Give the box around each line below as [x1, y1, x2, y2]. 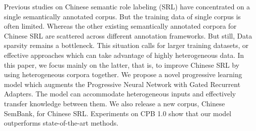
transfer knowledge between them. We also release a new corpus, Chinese [4, 98, 225, 108]
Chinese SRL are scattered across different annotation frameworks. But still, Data [4, 30, 252, 41]
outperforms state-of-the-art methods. [4, 118, 119, 128]
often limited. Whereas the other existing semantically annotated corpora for [4, 21, 237, 31]
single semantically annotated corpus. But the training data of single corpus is [4, 11, 241, 21]
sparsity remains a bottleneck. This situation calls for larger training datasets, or [4, 40, 249, 50]
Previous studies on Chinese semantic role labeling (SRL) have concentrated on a [4, 1, 250, 11]
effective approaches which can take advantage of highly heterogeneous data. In [4, 49, 244, 60]
